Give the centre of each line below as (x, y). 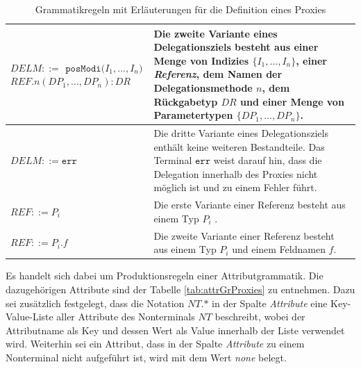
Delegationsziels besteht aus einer (236, 47)
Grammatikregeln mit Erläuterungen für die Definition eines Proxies (180, 9)
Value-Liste (30, 317)
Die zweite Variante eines (216, 33)
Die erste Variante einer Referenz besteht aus (250, 205)
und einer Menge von (292, 101)
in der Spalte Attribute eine (270, 303)
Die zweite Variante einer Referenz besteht (244, 235)
